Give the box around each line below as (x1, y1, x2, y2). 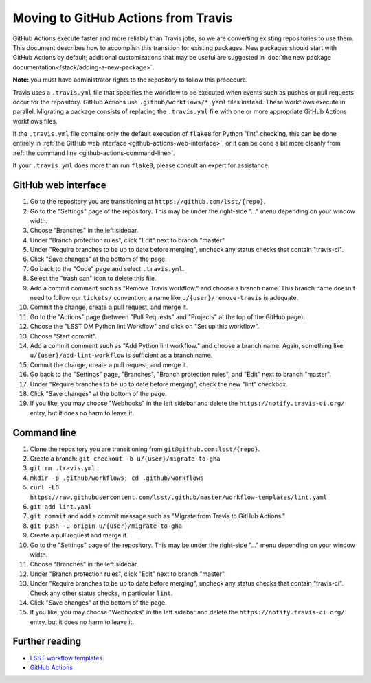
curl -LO (30, 484, 60, 491)
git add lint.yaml (30, 502, 92, 511)
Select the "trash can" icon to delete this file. (30, 275, 157, 283)
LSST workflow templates (30, 653, 103, 662)
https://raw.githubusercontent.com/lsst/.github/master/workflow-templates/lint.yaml (30, 493, 328, 501)
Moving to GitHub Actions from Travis (12, 10, 233, 25)
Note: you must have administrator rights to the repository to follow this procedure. (12, 76, 248, 84)
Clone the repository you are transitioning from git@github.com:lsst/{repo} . (30, 445, 260, 453)
